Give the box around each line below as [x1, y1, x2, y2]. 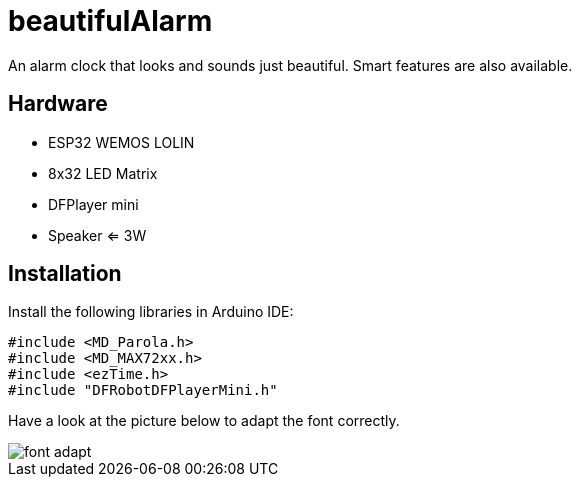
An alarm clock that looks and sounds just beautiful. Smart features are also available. [8, 56, 573, 74]
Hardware [8, 91, 108, 117]
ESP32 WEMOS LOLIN [48, 133, 195, 151]
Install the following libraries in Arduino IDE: [8, 303, 294, 321]
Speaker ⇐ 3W [48, 226, 147, 244]
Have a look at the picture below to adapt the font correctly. [8, 412, 400, 430]
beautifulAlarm [8, 4, 213, 38]
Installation [8, 261, 122, 287]
